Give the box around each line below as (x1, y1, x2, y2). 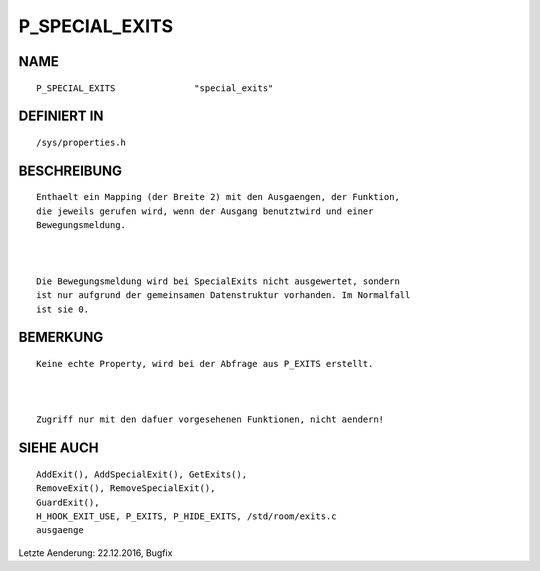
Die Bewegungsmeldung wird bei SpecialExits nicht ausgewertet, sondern (36, 275, 400, 287)
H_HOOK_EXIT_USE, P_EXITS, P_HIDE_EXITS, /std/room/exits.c (36, 511, 337, 522)
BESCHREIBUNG (18, 162, 123, 179)
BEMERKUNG (18, 329, 104, 346)
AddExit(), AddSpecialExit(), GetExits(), (36, 468, 248, 480)
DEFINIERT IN (18, 108, 104, 125)
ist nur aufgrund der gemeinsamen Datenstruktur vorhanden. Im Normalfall (36, 290, 411, 301)
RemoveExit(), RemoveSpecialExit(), (36, 483, 216, 494)
